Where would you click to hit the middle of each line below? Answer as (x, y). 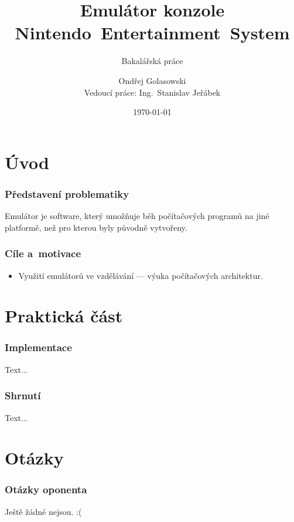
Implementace (38, 347)
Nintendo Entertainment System (152, 33)
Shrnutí (23, 395)
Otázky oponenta (46, 489)
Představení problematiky (67, 193)
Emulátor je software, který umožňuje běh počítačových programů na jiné (137, 216)
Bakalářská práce (152, 61)
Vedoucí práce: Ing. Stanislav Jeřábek (152, 92)
